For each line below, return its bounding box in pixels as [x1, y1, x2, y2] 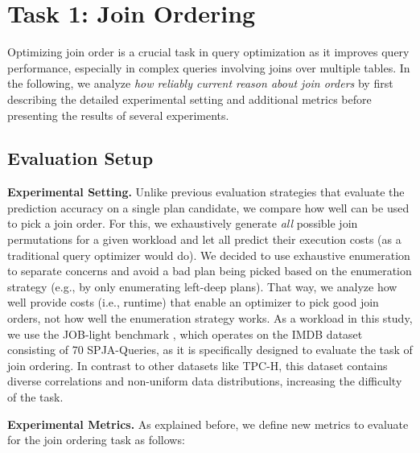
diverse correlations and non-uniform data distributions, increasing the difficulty [7, 373, 402, 389]
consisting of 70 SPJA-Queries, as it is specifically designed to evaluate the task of [7, 341, 413, 358]
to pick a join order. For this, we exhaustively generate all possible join [7, 215, 358, 232]
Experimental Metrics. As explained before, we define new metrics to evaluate [7, 415, 409, 432]
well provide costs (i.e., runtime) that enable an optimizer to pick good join [7, 294, 379, 311]
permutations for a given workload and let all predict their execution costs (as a [7, 231, 401, 248]
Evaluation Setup [7, 146, 154, 171]
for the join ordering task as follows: [7, 431, 185, 448]
